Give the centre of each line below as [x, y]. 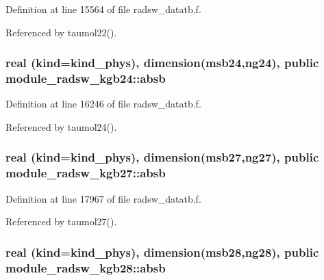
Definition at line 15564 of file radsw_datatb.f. [103, 9]
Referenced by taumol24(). [61, 126]
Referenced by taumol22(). [61, 32]
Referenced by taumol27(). [61, 221]
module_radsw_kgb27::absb [86, 173]
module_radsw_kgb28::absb [86, 267]
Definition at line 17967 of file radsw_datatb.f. [103, 198]
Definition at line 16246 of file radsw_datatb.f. [103, 104]
